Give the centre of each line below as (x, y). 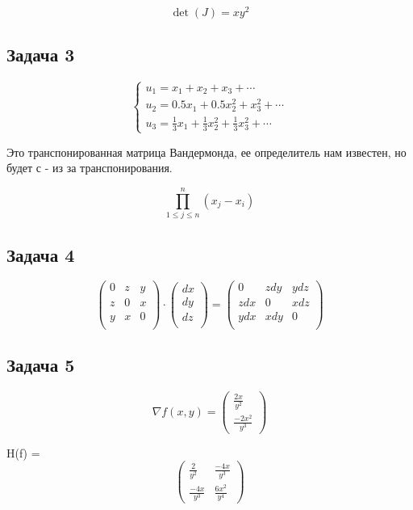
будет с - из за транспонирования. (90, 168)
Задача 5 (41, 364)
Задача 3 (41, 55)
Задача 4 (41, 254)
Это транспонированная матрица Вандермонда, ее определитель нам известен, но (206, 152)
